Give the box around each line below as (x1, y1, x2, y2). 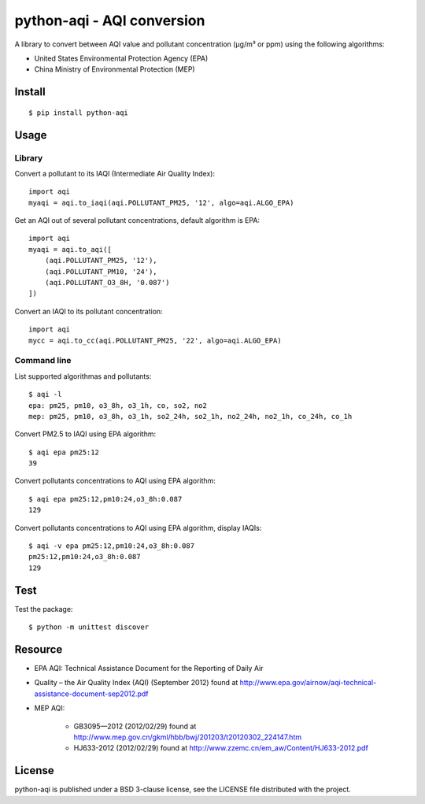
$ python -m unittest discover (28, 623, 150, 632)
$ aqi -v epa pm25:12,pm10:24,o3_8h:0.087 (28, 542, 195, 550)
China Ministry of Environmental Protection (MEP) (34, 65, 196, 74)
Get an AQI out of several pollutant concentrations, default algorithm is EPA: (14, 216, 260, 225)
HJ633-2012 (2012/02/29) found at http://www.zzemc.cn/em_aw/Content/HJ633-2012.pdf (73, 743, 369, 753)
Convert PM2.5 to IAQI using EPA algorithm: (14, 429, 157, 439)
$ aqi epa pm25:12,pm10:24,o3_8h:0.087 (28, 495, 183, 503)
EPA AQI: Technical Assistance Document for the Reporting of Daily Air (34, 664, 264, 672)
